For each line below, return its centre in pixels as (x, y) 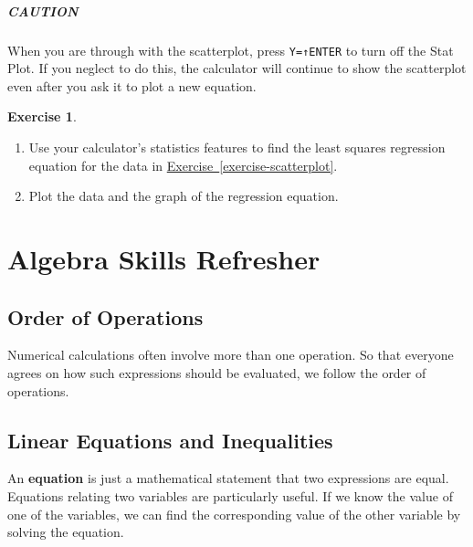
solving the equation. (66, 532)
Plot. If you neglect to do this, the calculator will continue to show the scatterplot (237, 68)
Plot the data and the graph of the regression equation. (184, 196)
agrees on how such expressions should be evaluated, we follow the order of (217, 372)
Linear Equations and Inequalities (170, 440)
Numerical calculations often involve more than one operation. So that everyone (231, 355)
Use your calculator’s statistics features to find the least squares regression (237, 147)
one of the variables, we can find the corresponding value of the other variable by (234, 514)
